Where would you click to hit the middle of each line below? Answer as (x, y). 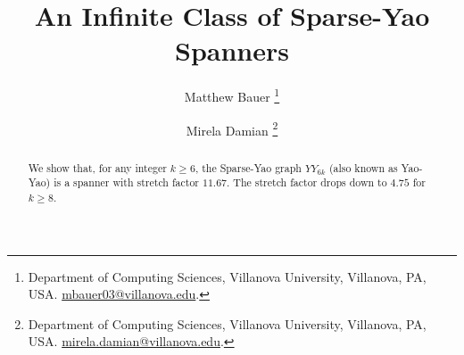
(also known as (363, 167)
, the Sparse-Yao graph (248, 167)
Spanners (232, 50)
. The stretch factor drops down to (307, 182)
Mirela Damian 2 (232, 128)
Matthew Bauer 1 (232, 95)
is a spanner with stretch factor (126, 182)
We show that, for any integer (97, 167)
